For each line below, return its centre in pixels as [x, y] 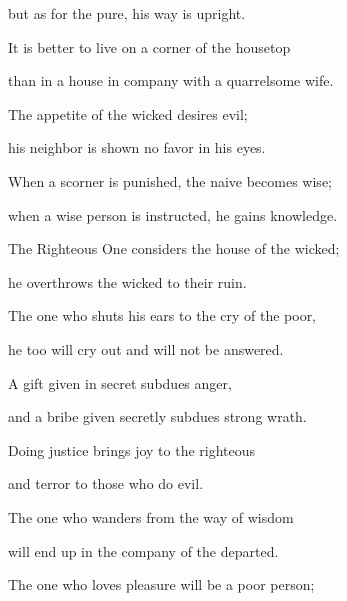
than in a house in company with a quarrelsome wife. [171, 80]
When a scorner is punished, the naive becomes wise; [170, 180]
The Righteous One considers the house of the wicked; [174, 248]
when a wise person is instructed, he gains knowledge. [173, 214]
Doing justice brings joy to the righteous [132, 449]
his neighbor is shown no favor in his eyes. [137, 147]
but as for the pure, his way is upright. [127, 13]
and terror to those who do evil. [106, 483]
